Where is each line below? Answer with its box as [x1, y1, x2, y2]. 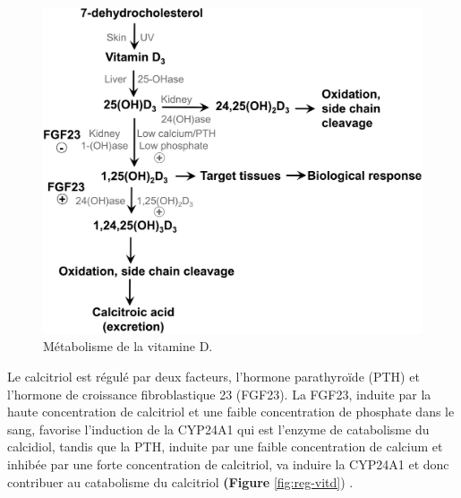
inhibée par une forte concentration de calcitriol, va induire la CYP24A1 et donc [7, 454, 449, 473]
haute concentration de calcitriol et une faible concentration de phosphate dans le [7, 402, 455, 421]
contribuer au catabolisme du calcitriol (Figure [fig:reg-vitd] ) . [7, 472, 354, 491]
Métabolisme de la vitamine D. [43, 337, 213, 356]
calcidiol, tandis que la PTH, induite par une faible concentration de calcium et [7, 437, 443, 456]
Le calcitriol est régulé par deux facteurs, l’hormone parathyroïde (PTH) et [7, 366, 420, 385]
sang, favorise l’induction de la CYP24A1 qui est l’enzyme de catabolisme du [7, 419, 430, 438]
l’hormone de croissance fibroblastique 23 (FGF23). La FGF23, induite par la [7, 384, 431, 403]
